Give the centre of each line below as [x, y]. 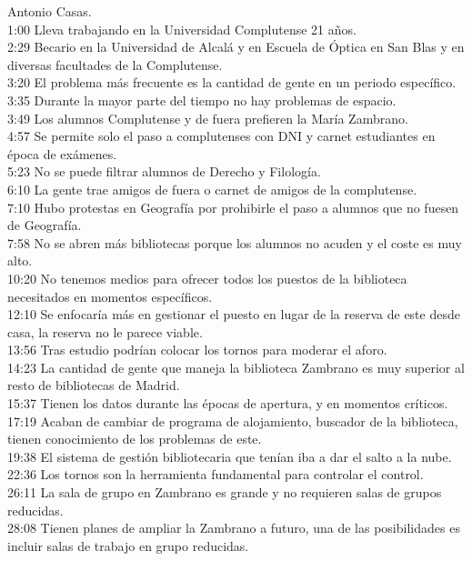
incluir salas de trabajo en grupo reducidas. [128, 545]
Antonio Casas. [50, 11]
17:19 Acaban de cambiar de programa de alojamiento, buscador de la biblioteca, [233, 421]
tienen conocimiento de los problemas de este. [135, 439]
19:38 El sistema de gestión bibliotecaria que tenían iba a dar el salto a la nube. [230, 456]
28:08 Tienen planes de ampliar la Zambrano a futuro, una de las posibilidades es [234, 528]
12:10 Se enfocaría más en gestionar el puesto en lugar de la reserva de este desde [234, 314]
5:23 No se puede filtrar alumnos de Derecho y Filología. [164, 171]
